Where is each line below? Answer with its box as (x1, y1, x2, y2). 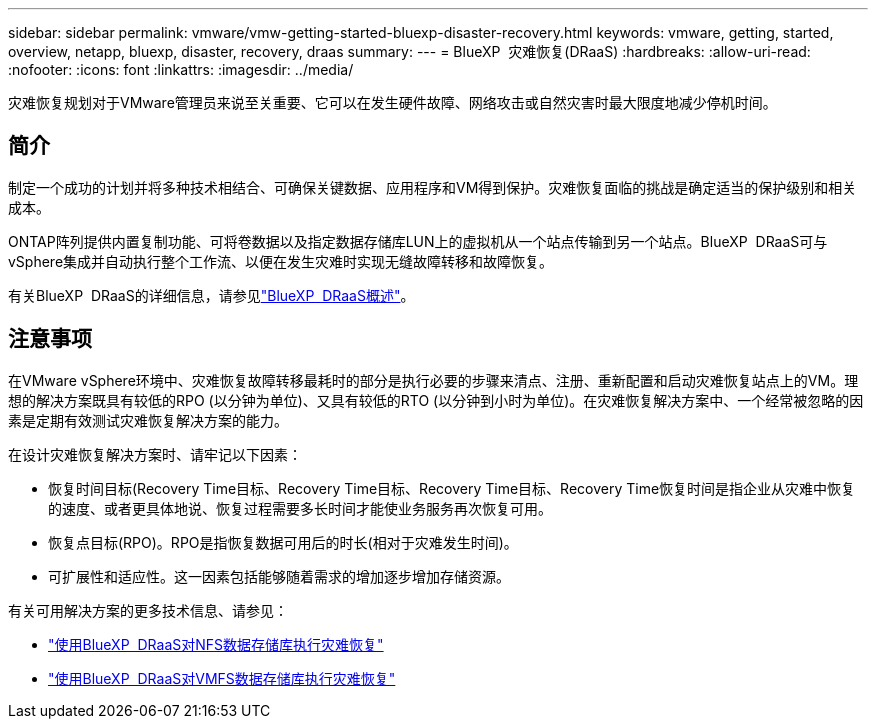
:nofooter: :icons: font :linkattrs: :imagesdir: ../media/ (8, 61, 354, 78)
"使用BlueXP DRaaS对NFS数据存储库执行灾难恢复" (48, 635, 384, 653)
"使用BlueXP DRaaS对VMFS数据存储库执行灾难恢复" (48, 669, 396, 687)
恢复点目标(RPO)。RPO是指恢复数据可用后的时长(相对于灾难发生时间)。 (48, 533, 518, 551)
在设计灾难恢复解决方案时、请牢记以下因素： (8, 445, 302, 463)
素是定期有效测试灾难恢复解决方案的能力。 (8, 411, 288, 429)
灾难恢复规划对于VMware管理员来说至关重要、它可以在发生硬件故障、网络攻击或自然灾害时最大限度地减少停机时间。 (8, 94, 777, 111)
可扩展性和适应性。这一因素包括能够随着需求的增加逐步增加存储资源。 (48, 567, 510, 585)
